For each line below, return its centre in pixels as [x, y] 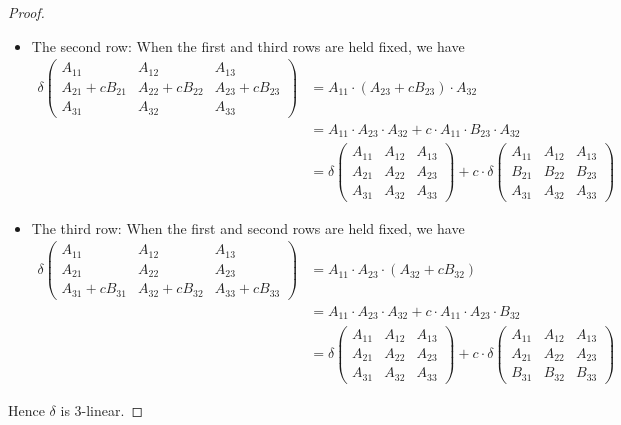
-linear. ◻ [112, 410]
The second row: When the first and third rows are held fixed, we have [248, 45]
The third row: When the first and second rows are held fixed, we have [248, 227]
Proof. [26, 12]
